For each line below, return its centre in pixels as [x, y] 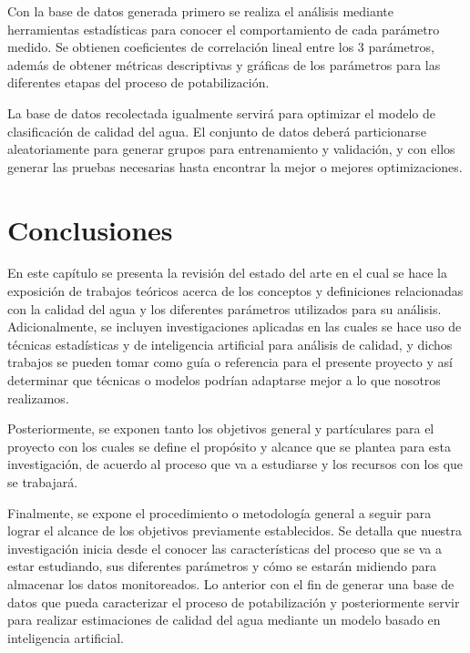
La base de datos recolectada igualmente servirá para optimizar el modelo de [221, 112]
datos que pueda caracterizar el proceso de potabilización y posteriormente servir [234, 602]
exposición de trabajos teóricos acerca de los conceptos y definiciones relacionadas [235, 291]
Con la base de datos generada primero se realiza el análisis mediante [200, 11]
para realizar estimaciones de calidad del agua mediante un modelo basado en [224, 620]
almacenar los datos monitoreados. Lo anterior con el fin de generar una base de [231, 583]
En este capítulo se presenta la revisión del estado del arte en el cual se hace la [227, 273]
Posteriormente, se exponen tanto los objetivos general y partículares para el [221, 429]
